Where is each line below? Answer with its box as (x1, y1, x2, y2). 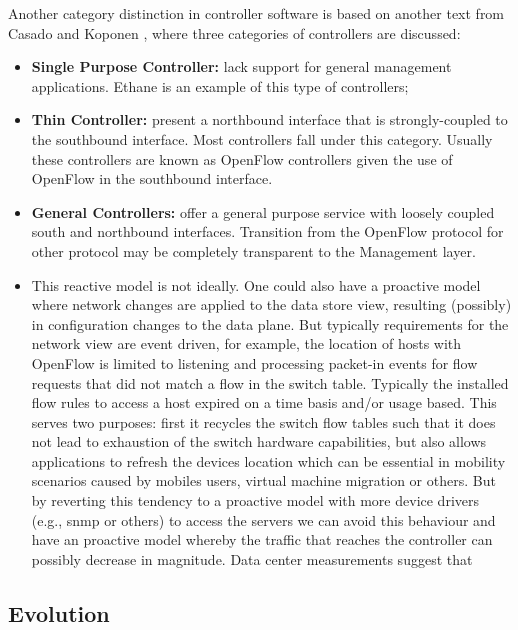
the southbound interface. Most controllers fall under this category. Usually (31, 128, 493, 149)
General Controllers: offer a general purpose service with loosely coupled (31, 201, 495, 222)
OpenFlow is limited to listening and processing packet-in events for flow (31, 352, 478, 373)
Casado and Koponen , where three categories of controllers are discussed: (8, 22, 461, 43)
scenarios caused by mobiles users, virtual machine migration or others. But (31, 470, 496, 491)
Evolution (8, 597, 110, 628)
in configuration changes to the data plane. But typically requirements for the (31, 313, 509, 334)
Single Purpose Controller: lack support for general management (31, 56, 452, 77)
